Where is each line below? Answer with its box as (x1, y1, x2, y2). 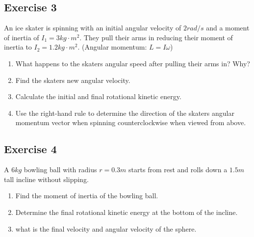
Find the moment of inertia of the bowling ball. (15, 190, 158, 201)
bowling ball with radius (24, 164, 97, 175)
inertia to (4, 42, 32, 52)
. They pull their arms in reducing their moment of (79, 32, 233, 42)
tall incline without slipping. (4, 174, 89, 184)
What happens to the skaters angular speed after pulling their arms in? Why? (15, 58, 250, 68)
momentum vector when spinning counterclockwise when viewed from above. (15, 117, 246, 128)
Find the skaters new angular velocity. (15, 75, 130, 85)
